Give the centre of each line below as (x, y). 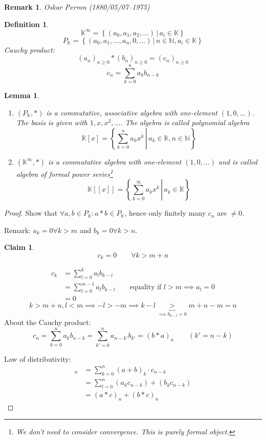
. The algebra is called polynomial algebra (185, 122)
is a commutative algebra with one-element (115, 161)
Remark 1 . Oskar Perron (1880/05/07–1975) (77, 7)
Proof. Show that (31, 213)
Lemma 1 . (22, 95)
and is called (238, 161)
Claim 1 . (19, 247)
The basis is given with (52, 122)
